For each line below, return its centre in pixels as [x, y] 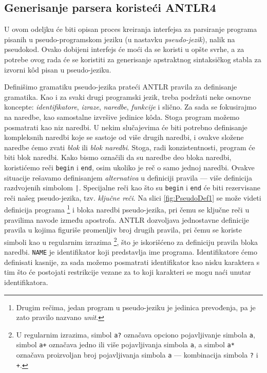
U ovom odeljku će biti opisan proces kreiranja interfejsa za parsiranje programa [131, 29]
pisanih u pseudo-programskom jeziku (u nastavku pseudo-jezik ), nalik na [120, 39]
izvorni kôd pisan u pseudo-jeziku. [58, 69]
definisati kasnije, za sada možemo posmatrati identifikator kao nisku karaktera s [132, 262]
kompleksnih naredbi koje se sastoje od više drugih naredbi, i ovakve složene [124, 137]
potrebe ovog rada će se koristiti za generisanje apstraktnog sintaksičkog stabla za [133, 59]
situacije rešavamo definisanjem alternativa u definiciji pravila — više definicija [128, 177]
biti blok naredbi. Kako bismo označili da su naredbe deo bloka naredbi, [118, 157]
